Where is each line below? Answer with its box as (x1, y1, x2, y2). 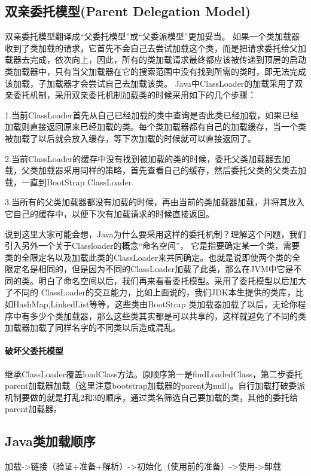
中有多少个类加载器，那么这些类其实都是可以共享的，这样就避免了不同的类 (13, 309, 306, 322)
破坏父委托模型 (5, 344, 63, 357)
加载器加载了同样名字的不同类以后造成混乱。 (5, 321, 181, 334)
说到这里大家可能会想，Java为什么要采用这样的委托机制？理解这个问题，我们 (5, 227, 306, 240)
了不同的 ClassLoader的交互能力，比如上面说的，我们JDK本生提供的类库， (5, 286, 295, 298)
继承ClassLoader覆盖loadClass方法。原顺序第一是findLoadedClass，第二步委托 (5, 367, 303, 380)
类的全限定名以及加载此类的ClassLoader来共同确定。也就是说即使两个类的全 (5, 251, 301, 263)
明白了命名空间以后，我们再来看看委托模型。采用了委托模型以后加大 (38, 274, 306, 286)
